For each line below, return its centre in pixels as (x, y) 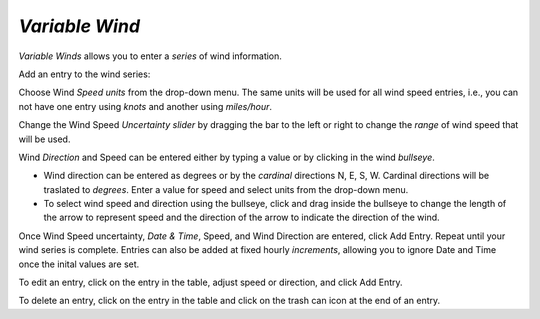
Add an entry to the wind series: (84, 74)
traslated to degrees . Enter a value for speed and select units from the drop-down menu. (226, 189)
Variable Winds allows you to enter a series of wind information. (150, 56)
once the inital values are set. (79, 264)
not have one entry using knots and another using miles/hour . (145, 106)
